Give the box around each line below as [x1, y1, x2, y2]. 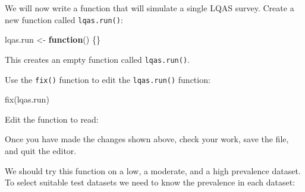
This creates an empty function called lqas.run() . [5, 53, 190, 65]
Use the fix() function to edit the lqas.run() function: [5, 73, 210, 85]
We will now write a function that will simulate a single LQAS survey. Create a [5, 2, 294, 14]
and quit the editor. [5, 144, 77, 156]
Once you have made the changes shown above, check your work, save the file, [5, 133, 289, 145]
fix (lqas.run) [5, 93, 49, 105]
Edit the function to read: [5, 113, 99, 125]
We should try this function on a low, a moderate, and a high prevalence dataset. [5, 164, 301, 177]
